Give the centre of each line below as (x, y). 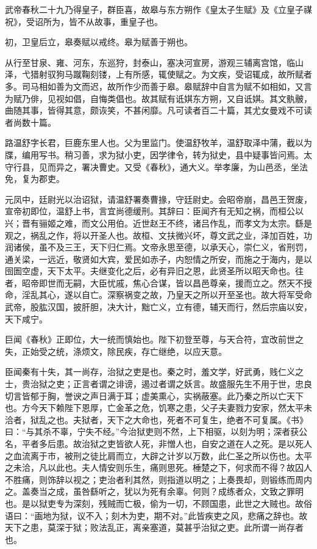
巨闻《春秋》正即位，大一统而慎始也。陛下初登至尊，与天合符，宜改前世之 (154, 339)
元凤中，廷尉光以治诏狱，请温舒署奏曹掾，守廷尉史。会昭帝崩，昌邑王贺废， (158, 199)
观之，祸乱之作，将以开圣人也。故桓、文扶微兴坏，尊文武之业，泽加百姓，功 (158, 235)
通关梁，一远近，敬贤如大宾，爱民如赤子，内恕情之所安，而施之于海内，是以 (158, 259)
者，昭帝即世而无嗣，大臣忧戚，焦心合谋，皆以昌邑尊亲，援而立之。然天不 (154, 282)
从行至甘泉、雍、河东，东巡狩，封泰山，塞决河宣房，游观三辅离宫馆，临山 (154, 62)
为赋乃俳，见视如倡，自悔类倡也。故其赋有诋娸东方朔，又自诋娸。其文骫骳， (158, 98)
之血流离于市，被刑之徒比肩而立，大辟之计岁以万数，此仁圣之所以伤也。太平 (158, 455)
